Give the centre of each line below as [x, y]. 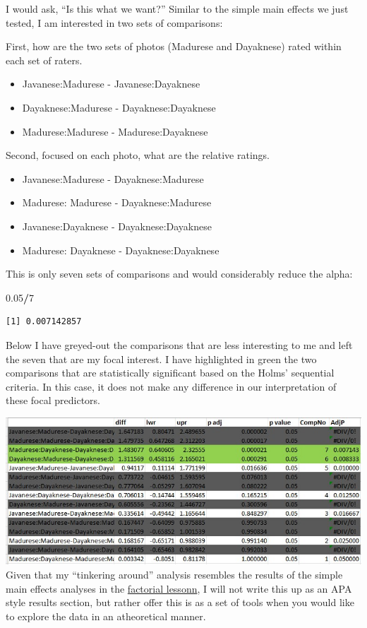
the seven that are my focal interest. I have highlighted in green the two [161, 359]
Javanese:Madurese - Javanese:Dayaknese [111, 84]
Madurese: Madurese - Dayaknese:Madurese [117, 202]
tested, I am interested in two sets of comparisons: [114, 22]
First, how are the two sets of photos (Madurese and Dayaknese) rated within [174, 46]
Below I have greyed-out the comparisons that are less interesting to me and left [179, 344]
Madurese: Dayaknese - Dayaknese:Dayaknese [121, 250]
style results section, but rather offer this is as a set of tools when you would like [180, 602]
